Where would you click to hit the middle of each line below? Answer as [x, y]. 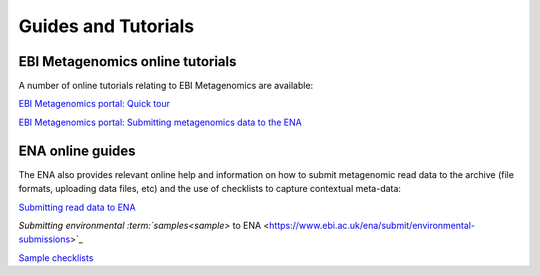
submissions [44, 239]
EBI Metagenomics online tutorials [127, 61]
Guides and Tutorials [106, 26]
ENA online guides [77, 150]
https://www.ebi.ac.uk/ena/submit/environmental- [371, 225]
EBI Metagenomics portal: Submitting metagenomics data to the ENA [160, 122]
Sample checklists [56, 257]
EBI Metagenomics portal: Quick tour [94, 104]
